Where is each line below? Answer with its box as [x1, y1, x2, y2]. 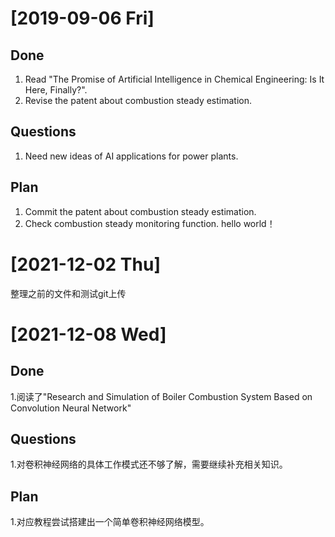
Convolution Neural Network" [10, 402, 132, 414]
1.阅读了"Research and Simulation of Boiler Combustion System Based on [10, 390, 313, 402]
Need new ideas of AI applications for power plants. [24, 150, 239, 162]
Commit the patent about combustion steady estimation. [24, 205, 257, 217]
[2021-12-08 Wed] [10, 323, 167, 346]
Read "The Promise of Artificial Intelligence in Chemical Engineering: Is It [24, 73, 325, 85]
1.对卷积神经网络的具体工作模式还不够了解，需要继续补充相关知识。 [10, 458, 288, 471]
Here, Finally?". [24, 84, 88, 96]
